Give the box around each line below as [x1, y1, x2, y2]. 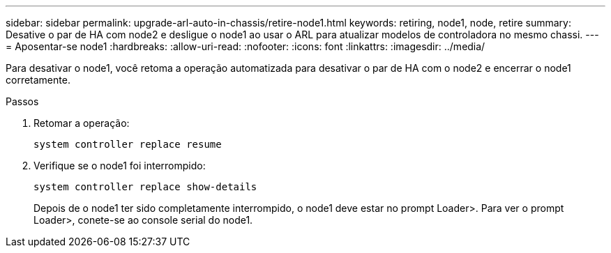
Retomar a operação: [33, 117, 130, 129]
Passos [6, 95, 39, 107]
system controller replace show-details [33, 181, 257, 192]
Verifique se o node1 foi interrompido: [33, 160, 206, 171]
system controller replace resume [33, 139, 222, 150]
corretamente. [6, 74, 70, 86]
